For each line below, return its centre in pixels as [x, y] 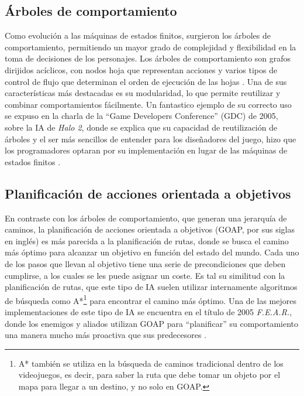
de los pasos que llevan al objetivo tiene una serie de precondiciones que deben [145, 263]
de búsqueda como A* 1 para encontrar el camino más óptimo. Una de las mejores [151, 299]
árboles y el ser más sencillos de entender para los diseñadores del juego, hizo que [151, 139]
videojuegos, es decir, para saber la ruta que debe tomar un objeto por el [149, 375]
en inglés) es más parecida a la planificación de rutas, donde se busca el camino [147, 240]
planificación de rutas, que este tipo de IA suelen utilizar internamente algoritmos [151, 287]
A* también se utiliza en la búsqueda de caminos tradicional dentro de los [151, 363]
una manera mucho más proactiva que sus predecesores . [106, 335]
